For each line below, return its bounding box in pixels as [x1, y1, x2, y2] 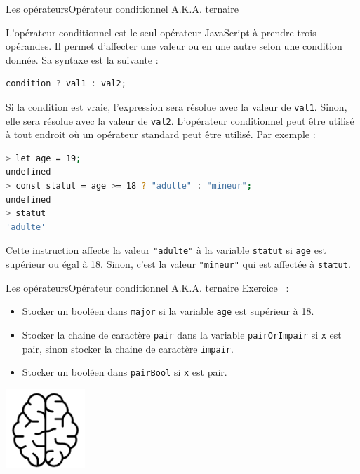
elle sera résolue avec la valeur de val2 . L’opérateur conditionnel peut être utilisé [6, 113, 354, 128]
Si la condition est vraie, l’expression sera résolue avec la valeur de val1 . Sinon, [6, 99, 347, 114]
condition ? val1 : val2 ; [6, 79, 126, 89]
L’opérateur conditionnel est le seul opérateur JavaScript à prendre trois [6, 25, 316, 39]
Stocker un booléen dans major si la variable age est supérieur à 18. [22, 304, 314, 318]
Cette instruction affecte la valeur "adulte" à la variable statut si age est [6, 243, 326, 257]
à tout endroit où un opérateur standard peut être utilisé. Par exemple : [6, 127, 316, 142]
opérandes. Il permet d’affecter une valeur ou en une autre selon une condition [6, 39, 342, 53]
